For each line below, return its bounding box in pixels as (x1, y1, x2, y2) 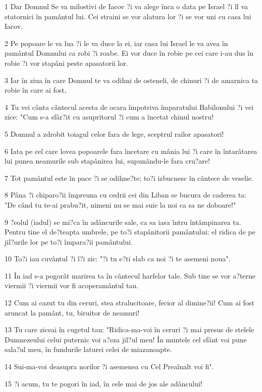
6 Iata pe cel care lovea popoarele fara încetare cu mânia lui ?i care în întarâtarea (5, 145, 257, 156)
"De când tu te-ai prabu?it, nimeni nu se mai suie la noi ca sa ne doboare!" (5, 199, 236, 210)
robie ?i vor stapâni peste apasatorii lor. (5, 57, 128, 68)
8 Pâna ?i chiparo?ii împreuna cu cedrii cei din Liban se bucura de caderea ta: (5, 189, 246, 200)
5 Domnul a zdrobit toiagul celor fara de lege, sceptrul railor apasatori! (5, 128, 224, 139)
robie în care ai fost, (5, 85, 67, 95)
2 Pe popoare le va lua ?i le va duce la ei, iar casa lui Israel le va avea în (5, 37, 228, 48)
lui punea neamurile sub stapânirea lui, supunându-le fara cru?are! (5, 155, 210, 166)
